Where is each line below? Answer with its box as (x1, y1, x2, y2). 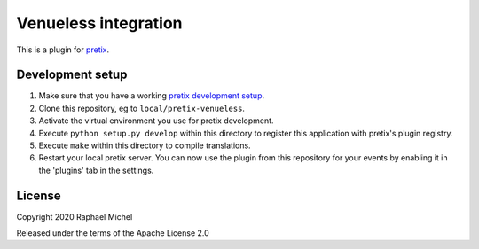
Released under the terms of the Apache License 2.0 (16, 228, 210, 238)
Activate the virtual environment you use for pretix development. (38, 115, 274, 126)
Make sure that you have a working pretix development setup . (38, 90, 265, 101)
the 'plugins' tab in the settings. (38, 165, 154, 175)
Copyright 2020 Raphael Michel (16, 211, 133, 222)
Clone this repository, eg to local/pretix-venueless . (38, 103, 246, 113)
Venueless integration (16, 13, 183, 33)
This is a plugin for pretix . (16, 44, 110, 55)
